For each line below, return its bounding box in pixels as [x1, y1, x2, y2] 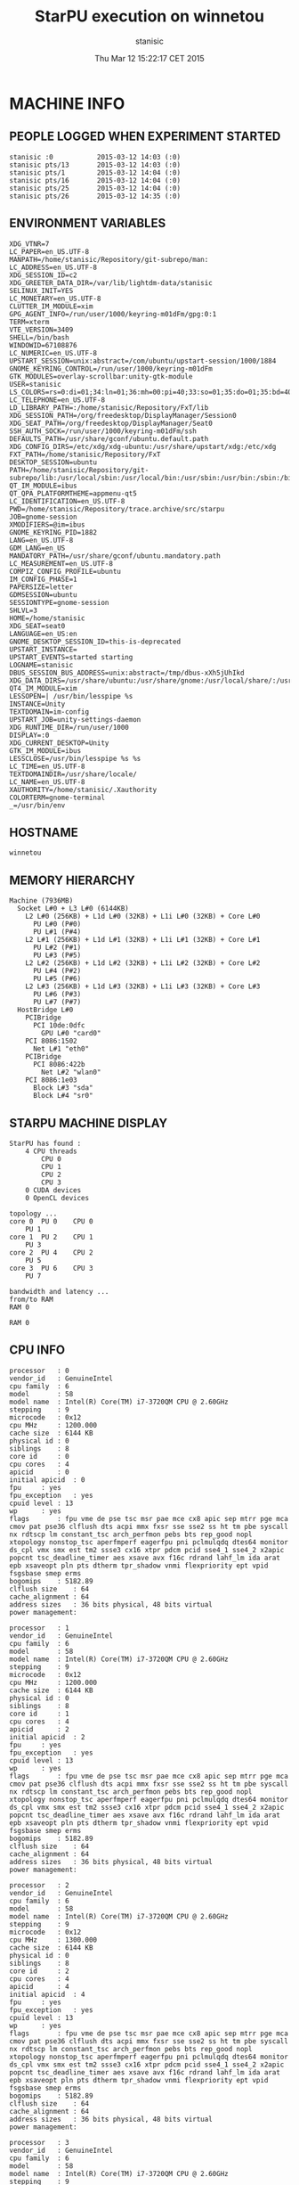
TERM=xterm [9, 317, 50, 326]
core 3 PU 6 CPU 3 [9, 1264, 93, 1273]
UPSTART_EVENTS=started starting [9, 652, 133, 661]
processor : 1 [9, 1624, 69, 1633]
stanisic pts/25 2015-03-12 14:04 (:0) [9, 184, 181, 192]
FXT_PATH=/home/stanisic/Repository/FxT [9, 450, 162, 459]
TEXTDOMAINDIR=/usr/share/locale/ [9, 769, 138, 779]
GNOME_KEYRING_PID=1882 [9, 528, 98, 536]
